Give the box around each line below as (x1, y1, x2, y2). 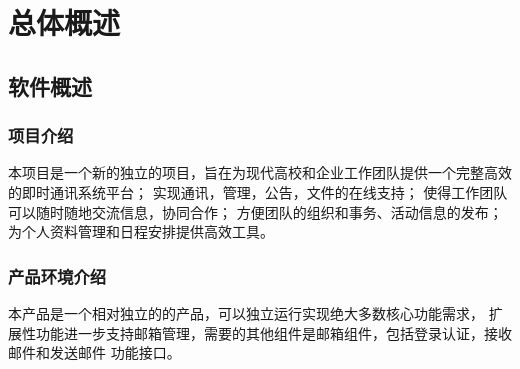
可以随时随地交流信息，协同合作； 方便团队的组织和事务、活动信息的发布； (8, 201, 503, 222)
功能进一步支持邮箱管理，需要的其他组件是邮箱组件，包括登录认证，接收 (35, 322, 512, 343)
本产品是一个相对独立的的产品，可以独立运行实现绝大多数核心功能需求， (8, 302, 484, 323)
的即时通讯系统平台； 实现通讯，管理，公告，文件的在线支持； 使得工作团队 (8, 181, 508, 202)
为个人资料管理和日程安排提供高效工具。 (8, 221, 274, 242)
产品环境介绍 (8, 263, 107, 288)
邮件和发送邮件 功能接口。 (8, 342, 181, 363)
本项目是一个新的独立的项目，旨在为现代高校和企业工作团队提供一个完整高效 (8, 162, 512, 183)
